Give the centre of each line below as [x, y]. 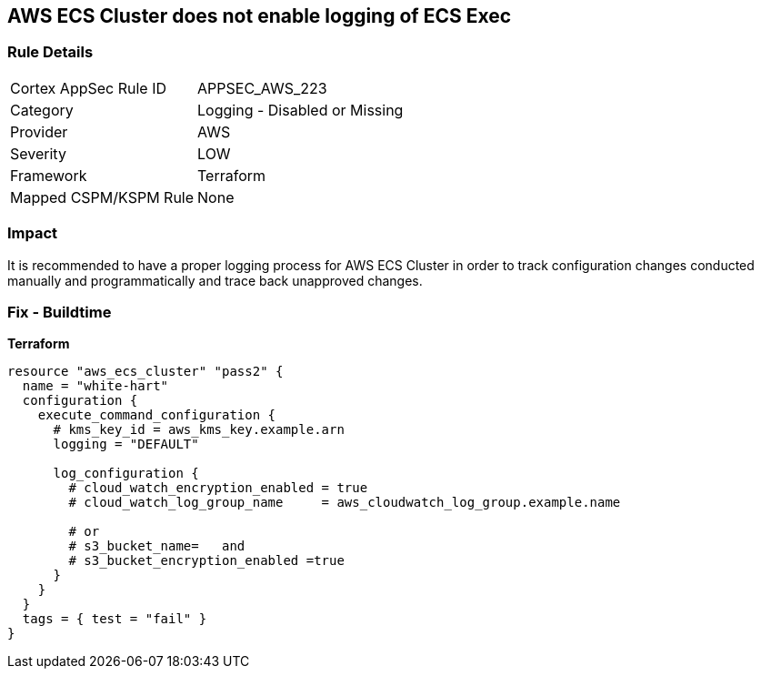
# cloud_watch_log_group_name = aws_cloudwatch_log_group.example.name [345, 503]
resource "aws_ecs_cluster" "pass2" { [145, 372]
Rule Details [50, 52]
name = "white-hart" [95, 386]
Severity [38, 153]
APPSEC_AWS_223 [262, 88]
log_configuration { [126, 474]
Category [42, 110]
